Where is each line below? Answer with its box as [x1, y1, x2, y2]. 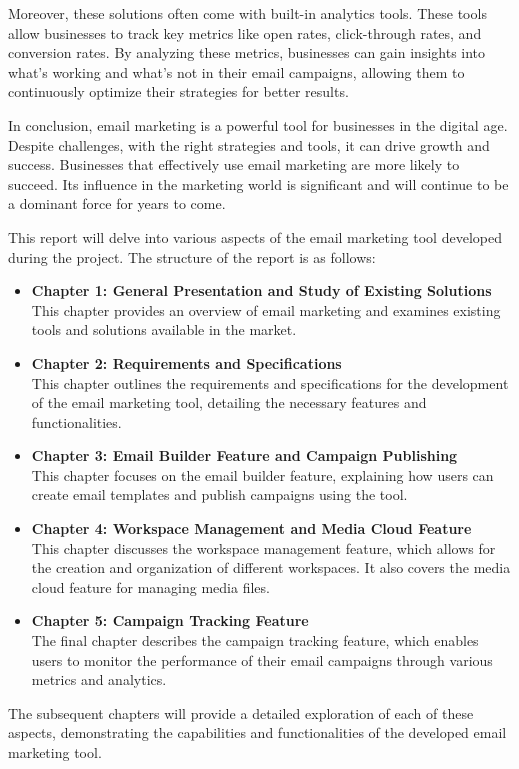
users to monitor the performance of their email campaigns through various [31, 649, 493, 670]
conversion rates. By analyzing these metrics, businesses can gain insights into [8, 42, 486, 63]
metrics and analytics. [31, 669, 167, 690]
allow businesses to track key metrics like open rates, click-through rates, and [8, 22, 482, 43]
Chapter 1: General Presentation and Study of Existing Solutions [31, 280, 492, 301]
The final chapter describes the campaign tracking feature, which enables [31, 630, 479, 651]
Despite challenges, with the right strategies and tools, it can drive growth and [8, 134, 490, 155]
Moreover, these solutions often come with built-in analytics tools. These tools [8, 3, 487, 23]
